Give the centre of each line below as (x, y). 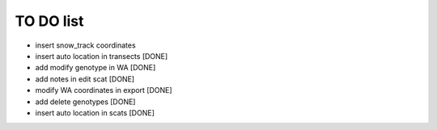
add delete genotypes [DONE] (85, 102)
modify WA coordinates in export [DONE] (104, 90)
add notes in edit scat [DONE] (85, 79)
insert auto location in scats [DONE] (95, 112)
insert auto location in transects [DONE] (102, 56)
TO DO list (49, 21)
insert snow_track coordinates (86, 45)
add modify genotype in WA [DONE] (95, 68)
